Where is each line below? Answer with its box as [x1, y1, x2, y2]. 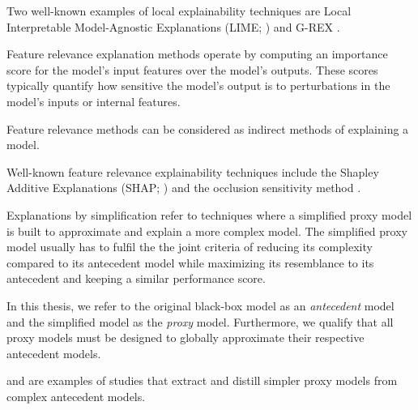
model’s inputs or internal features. [6, 92, 181, 109]
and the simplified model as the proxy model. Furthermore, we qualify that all [6, 313, 394, 330]
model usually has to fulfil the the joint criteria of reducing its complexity [6, 238, 373, 255]
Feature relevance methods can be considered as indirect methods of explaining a [6, 120, 409, 137]
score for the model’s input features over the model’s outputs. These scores [6, 61, 378, 78]
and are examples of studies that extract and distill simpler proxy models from [6, 372, 398, 389]
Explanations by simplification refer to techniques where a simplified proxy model [6, 206, 412, 223]
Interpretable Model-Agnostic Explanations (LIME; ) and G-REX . [6, 18, 340, 35]
